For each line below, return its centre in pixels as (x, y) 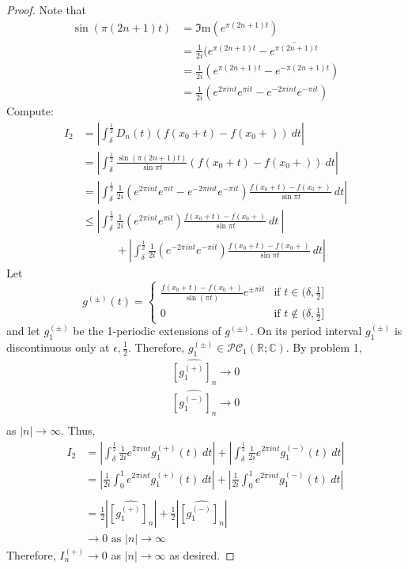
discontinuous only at (58, 347)
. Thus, (78, 430)
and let (23, 331)
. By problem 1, (324, 347)
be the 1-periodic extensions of (147, 331)
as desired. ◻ (202, 554)
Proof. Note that (47, 9)
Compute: (30, 111)
